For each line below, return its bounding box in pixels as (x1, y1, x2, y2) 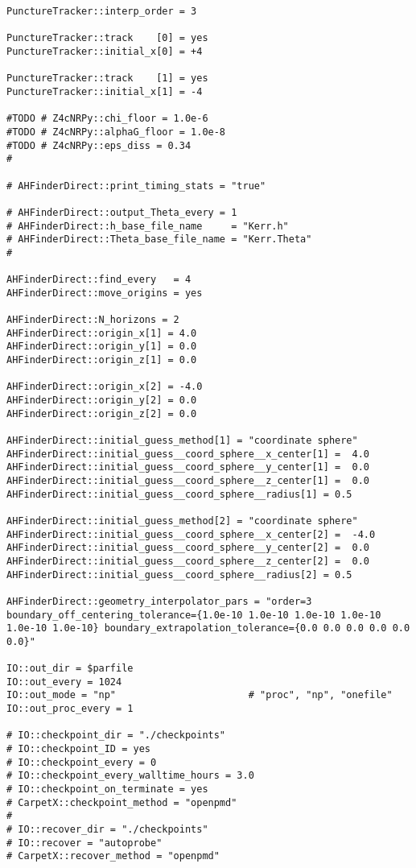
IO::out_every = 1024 (6, 676, 122, 688)
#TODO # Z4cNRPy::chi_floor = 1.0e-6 (6, 113, 208, 125)
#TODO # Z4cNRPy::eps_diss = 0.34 (6, 139, 192, 151)
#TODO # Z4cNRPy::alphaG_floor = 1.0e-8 (6, 126, 226, 138)
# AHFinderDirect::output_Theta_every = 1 (6, 206, 237, 218)
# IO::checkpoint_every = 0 (6, 756, 157, 768)
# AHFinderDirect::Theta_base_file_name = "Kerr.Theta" (6, 234, 312, 246)
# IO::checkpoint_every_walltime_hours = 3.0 (6, 770, 254, 782)
